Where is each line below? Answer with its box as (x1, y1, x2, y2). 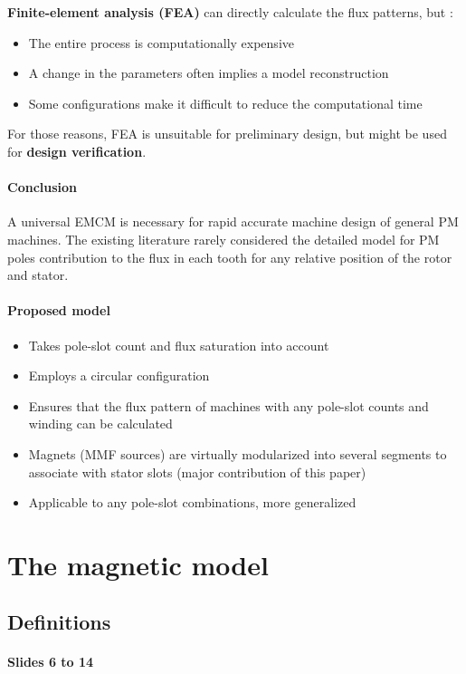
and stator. (7, 265, 69, 284)
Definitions (7, 608, 111, 636)
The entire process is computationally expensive (28, 33, 294, 52)
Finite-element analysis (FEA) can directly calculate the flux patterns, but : (7, 3, 453, 21)
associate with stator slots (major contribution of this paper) (28, 462, 366, 481)
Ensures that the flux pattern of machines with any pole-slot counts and (28, 396, 429, 415)
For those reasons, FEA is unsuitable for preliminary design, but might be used (7, 124, 447, 143)
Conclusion (7, 178, 78, 197)
